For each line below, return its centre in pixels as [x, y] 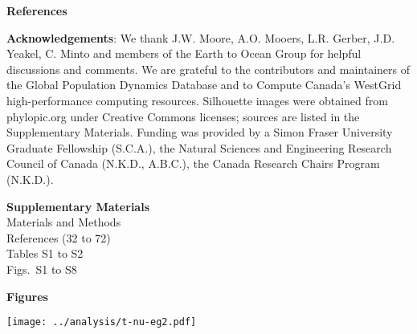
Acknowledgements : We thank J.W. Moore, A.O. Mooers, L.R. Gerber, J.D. [201, 37]
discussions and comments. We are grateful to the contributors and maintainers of [208, 69]
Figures [27, 296]
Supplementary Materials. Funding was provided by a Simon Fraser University [200, 132]
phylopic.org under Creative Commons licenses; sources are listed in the [183, 116]
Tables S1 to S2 [45, 253]
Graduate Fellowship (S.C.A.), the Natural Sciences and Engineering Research [199, 147]
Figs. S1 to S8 [42, 269]
